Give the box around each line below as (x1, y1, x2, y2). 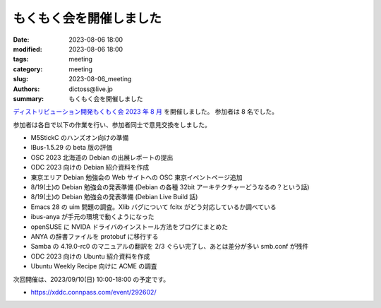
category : (13, 64, 43, 73)
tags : (13, 55, 29, 64)
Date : (13, 35, 30, 44)
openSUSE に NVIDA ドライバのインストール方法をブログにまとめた (30, 223, 229, 231)
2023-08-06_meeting (68, 75, 132, 83)
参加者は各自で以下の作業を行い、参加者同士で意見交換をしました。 (13, 120, 211, 129)
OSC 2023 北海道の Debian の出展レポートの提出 (30, 153, 174, 162)
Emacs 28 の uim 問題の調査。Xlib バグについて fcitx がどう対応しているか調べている (30, 202, 277, 211)
